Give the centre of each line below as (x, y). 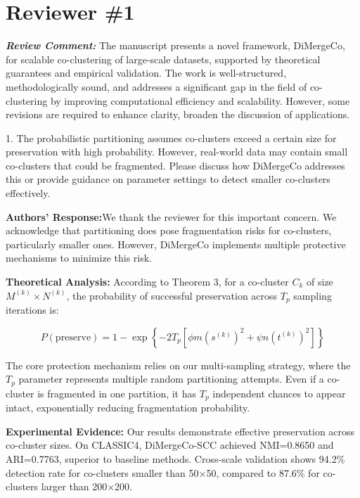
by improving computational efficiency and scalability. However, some (200, 100)
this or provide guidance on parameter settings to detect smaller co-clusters (168, 179)
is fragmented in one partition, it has (117, 393)
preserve (73, 337)
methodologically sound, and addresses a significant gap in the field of (156, 86)
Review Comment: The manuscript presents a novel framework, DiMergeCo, (175, 45)
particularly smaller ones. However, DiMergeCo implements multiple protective (176, 244)
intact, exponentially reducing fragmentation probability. (128, 408)
